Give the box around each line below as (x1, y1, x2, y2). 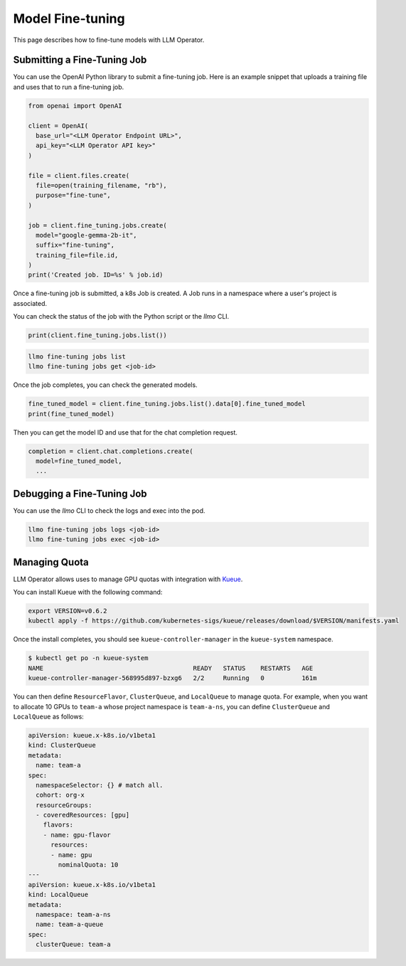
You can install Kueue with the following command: (13, 588, 163, 597)
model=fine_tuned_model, (36, 457, 122, 465)
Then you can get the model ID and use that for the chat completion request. (13, 428, 238, 437)
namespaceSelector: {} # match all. (36, 781, 164, 789)
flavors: (43, 821, 74, 829)
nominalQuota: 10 (58, 861, 119, 869)
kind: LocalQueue (28, 891, 89, 899)
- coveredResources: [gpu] (36, 811, 130, 819)
